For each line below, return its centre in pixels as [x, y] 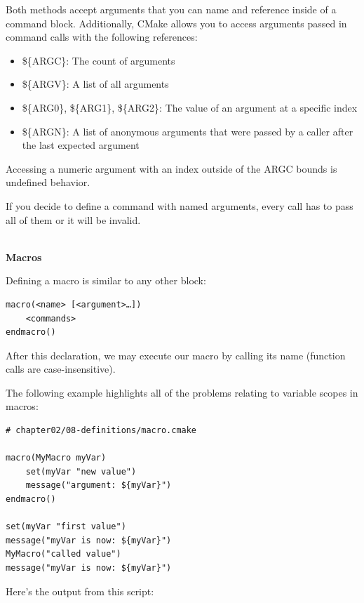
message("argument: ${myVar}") [99, 485]
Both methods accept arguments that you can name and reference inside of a [171, 9]
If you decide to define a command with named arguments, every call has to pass [180, 205]
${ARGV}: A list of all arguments [95, 84]
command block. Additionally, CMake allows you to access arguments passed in [176, 23]
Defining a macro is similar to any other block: [106, 280]
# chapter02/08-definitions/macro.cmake [101, 431]
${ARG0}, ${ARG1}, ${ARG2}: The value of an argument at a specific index [190, 107]
